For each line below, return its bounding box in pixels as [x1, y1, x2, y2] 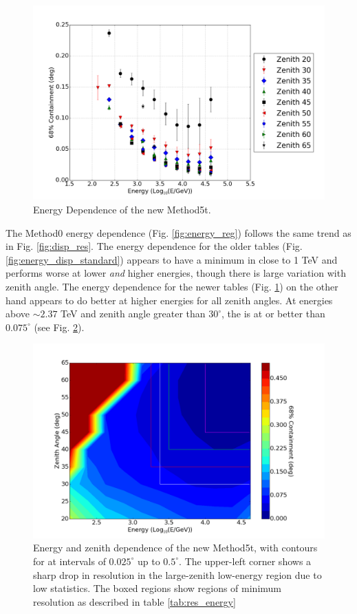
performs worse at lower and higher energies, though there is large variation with [6, 266, 346, 280]
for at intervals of [33, 553, 106, 568]
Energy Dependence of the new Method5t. [33, 202, 211, 216]
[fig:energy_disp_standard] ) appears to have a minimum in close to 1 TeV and [6, 252, 338, 266]
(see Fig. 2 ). [34, 319, 85, 334]
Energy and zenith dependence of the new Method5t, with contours [33, 540, 318, 555]
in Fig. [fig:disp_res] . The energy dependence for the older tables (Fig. [6, 239, 303, 253]
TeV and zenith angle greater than [61, 306, 206, 321]
